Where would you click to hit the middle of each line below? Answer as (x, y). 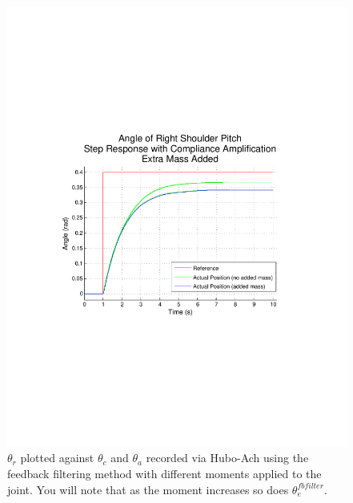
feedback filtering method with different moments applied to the (164, 474)
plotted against (57, 458)
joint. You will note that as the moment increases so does (148, 489)
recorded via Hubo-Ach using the (227, 458)
